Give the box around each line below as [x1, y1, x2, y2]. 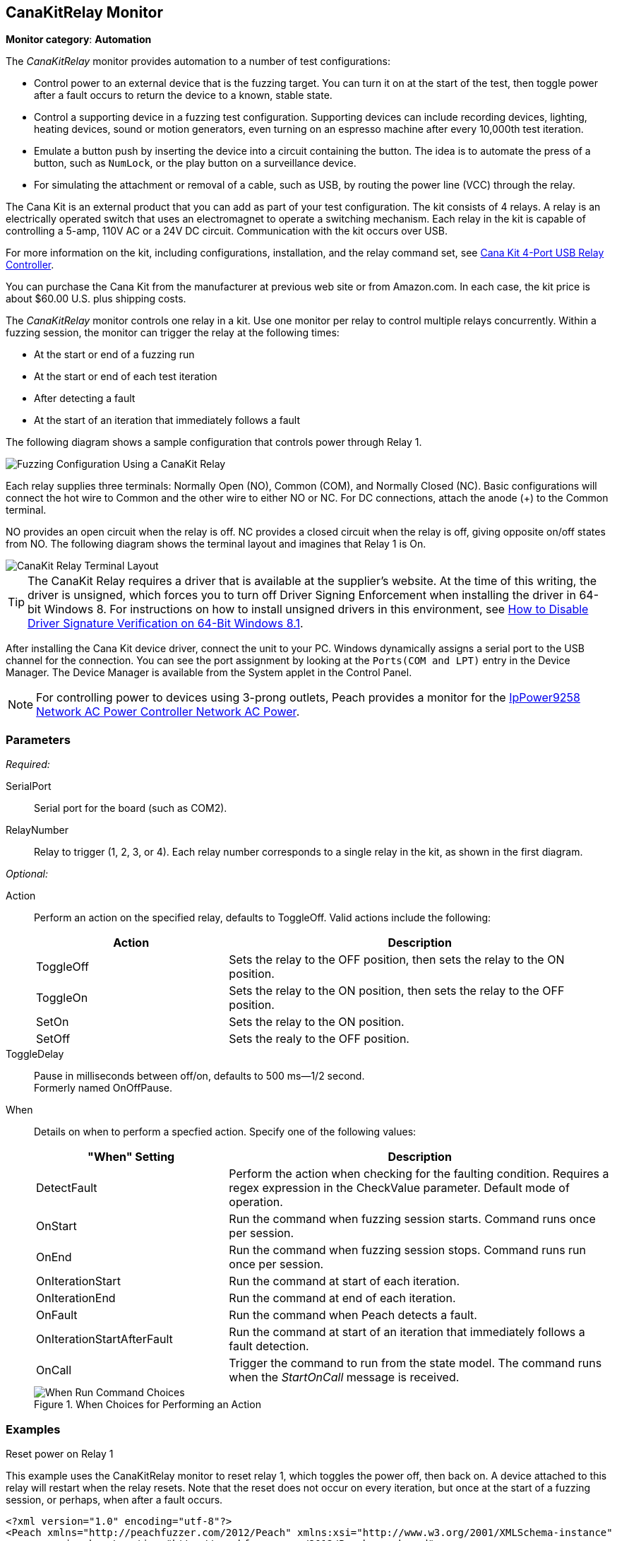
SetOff [36, 1032, 71, 1046]
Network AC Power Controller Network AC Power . [36, 704, 300, 719]
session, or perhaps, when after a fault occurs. [6, 1493, 223, 1506]
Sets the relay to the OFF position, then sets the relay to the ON [229, 952, 565, 967]
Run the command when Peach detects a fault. [229, 1308, 477, 1323]
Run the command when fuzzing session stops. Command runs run [229, 1243, 587, 1258]
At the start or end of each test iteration [34, 370, 217, 383]
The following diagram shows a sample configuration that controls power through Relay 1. [6, 436, 422, 449]
